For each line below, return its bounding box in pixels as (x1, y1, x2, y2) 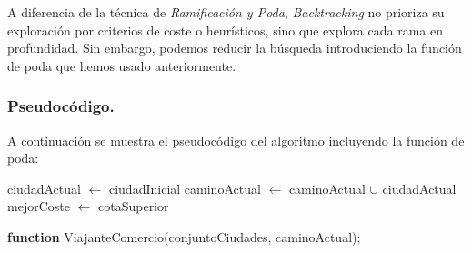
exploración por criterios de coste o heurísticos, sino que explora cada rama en (7, 20, 443, 39)
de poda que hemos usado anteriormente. (7, 56, 236, 75)
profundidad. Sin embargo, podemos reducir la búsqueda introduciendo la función (7, 38, 462, 57)
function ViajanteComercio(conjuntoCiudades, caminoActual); (7, 227, 361, 246)
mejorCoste (7, 197, 70, 216)
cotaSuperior (98, 197, 169, 216)
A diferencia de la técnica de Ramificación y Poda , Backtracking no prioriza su (7, 3, 445, 21)
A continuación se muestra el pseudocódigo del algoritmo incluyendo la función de (7, 130, 465, 149)
